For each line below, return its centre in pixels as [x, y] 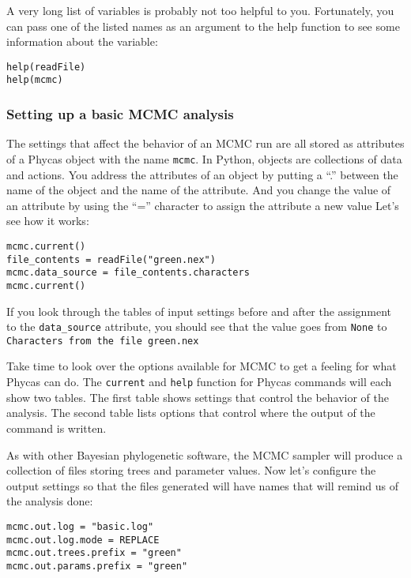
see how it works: [48, 221]
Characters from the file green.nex [103, 341]
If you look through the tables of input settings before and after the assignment [199, 311]
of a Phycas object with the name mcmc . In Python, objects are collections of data [204, 158]
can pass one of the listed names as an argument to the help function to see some [203, 26]
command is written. [57, 428]
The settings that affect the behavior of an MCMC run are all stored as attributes [205, 143]
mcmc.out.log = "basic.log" [80, 526]
